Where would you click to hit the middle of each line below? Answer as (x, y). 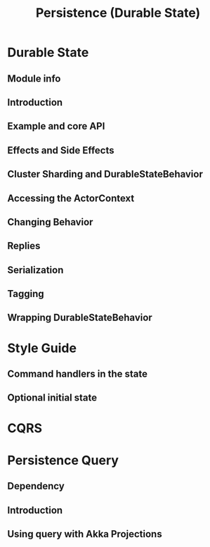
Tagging (26, 294)
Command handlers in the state (78, 374)
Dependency (36, 486)
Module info (34, 78)
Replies (24, 246)
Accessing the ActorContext (71, 198)
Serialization (35, 270)
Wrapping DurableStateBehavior (80, 318)
